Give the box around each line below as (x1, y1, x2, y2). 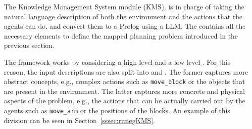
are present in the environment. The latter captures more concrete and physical (4, 86, 245, 96)
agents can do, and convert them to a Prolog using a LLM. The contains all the (4, 21, 246, 31)
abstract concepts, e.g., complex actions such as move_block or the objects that (4, 76, 245, 86)
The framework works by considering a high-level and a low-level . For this (4, 56, 231, 67)
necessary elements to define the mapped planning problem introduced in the (4, 30, 238, 41)
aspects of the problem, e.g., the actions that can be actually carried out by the (4, 95, 246, 106)
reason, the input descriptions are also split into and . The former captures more (4, 66, 249, 77)
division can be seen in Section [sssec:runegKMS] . (4, 115, 155, 125)
